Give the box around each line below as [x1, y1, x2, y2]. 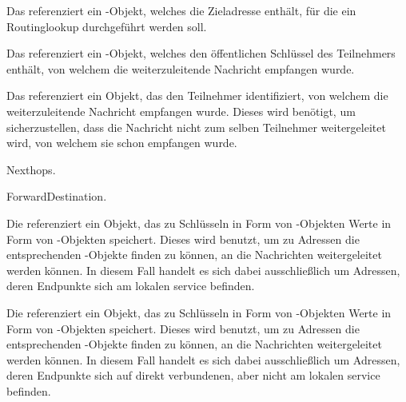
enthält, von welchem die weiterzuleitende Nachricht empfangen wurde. [6, 60, 355, 77]
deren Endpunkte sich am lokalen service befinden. [6, 277, 255, 294]
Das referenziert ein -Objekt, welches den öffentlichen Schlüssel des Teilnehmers [6, 45, 396, 62]
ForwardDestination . [6, 188, 107, 205]
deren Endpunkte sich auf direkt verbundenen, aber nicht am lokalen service [6, 367, 380, 384]
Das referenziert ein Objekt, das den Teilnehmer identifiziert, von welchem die [6, 87, 388, 104]
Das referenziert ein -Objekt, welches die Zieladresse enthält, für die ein [6, 2, 356, 18]
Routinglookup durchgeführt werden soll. [6, 18, 207, 34]
